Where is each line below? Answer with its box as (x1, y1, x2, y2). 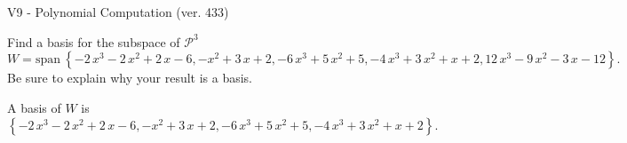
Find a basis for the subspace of (7, 32, 180, 51)
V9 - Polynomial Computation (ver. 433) (7, 3, 229, 20)
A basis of (7, 98, 61, 116)
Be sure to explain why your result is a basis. (7, 68, 253, 87)
